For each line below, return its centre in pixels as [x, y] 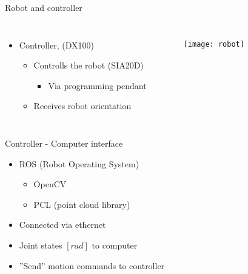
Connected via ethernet [62, 225]
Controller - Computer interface [64, 143]
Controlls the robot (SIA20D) [89, 65]
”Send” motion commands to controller [92, 265]
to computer [115, 245]
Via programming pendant [97, 85]
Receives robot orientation [82, 106]
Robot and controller [44, 7]
